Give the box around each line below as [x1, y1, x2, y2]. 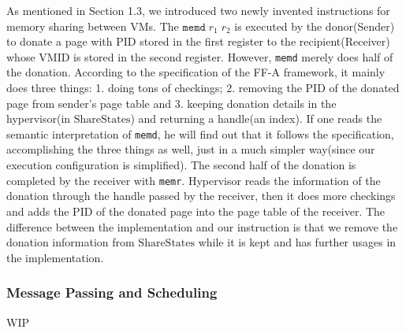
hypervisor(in [6, 110, 71, 127]
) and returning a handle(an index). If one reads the [130, 110, 382, 127]
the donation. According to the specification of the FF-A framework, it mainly [6, 64, 386, 80]
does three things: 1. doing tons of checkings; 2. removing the [6, 80, 302, 96]
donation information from [6, 234, 135, 250]
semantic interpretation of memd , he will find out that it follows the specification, [6, 125, 394, 142]
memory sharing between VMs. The [6, 17, 179, 34]
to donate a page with [6, 33, 113, 50]
